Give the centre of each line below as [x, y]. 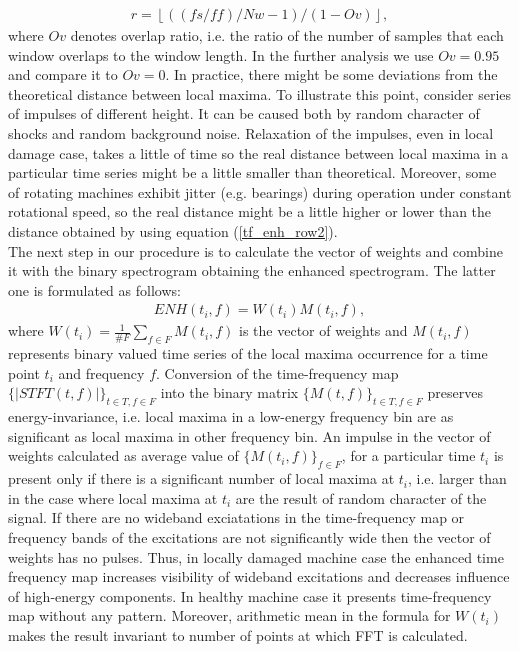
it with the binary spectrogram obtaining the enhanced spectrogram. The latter [252, 270]
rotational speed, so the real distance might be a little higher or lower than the [250, 211]
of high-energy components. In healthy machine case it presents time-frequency [250, 595]
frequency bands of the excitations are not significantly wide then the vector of [249, 536]
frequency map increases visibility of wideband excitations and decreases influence [259, 576]
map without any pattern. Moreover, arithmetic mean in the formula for [229, 615]
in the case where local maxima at [113, 497]
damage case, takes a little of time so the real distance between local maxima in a [258, 152]
